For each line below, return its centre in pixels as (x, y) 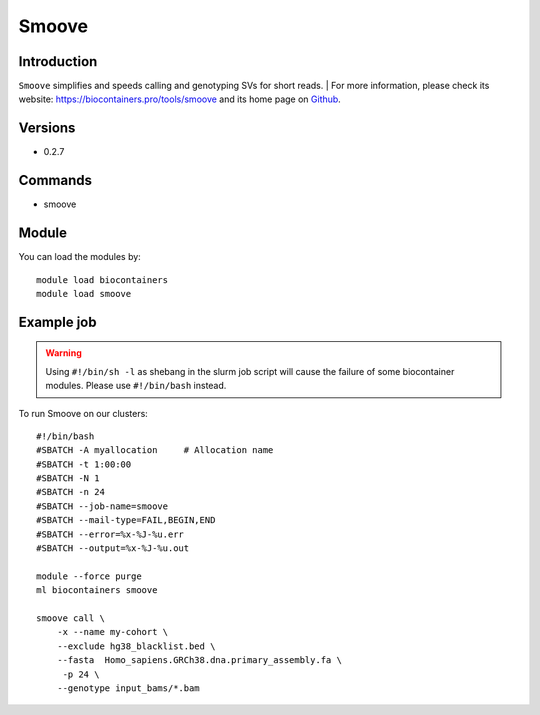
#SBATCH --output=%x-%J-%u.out (113, 548)
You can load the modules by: (80, 257)
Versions (47, 128)
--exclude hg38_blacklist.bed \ (136, 646)
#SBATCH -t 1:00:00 (84, 464)
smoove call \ (70, 618)
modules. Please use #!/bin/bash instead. (136, 386)
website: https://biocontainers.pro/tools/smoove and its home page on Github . (180, 99)
